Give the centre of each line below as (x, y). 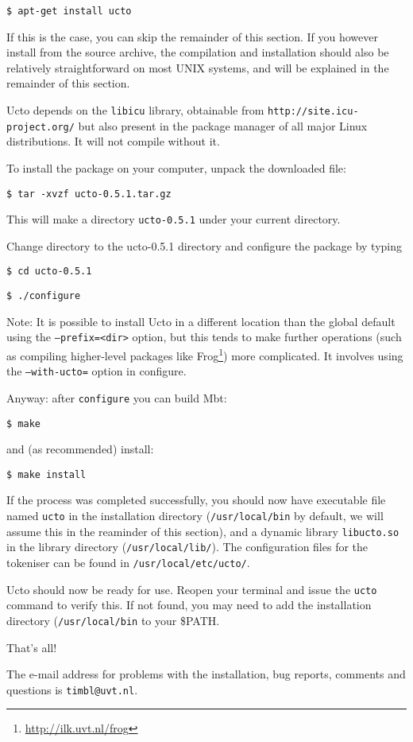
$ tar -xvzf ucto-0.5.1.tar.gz (89, 194)
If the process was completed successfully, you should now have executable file (196, 500)
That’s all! (32, 647)
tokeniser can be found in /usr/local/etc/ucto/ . (128, 563)
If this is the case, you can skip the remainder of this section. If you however (192, 36)
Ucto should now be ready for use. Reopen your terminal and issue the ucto (192, 589)
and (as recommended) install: (80, 449)
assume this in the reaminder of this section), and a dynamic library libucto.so (203, 531)
